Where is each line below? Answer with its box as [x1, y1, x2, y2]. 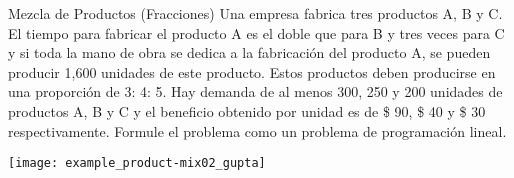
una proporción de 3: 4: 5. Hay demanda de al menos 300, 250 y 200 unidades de [8, 81, 503, 102]
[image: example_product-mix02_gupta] [8, 156, 266, 171]
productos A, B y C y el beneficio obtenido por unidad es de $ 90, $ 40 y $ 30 [8, 100, 486, 121]
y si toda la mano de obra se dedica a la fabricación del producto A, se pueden [8, 42, 491, 63]
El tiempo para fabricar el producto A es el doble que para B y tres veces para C [8, 22, 505, 43]
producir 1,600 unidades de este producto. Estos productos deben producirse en [8, 61, 496, 82]
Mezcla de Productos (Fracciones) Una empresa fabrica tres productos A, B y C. [8, 3, 503, 23]
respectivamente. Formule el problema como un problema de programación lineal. [8, 120, 507, 141]
